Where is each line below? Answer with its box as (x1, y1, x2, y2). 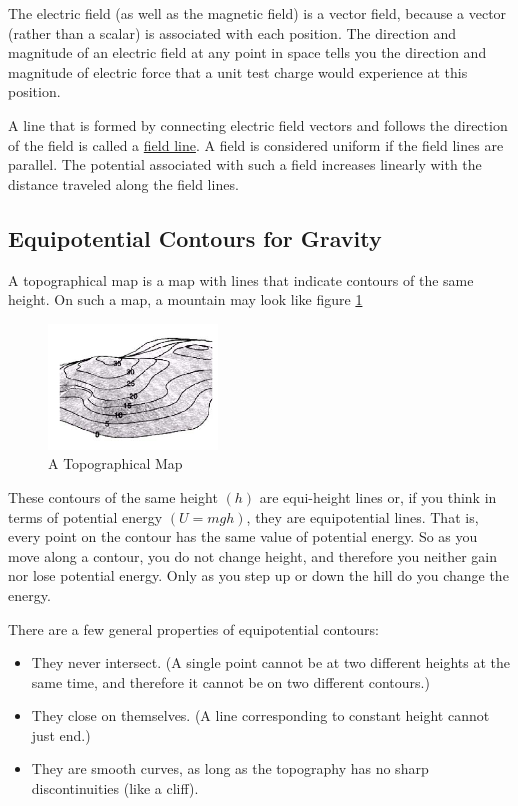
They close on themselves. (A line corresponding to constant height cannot (31, 705, 490, 726)
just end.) (31, 724, 91, 745)
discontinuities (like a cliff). (31, 778, 199, 799)
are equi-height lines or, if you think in (259, 486, 497, 507)
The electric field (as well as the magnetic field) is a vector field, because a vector (8, 3, 507, 23)
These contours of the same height (8, 486, 218, 507)
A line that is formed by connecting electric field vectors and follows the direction (8, 114, 508, 135)
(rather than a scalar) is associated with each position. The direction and (8, 22, 457, 43)
